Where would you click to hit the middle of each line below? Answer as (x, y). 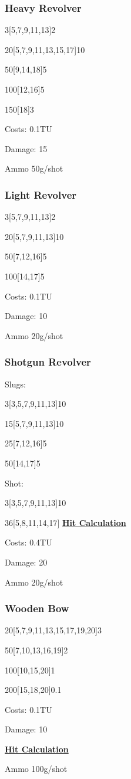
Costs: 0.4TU (28, 542)
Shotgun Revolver (48, 362)
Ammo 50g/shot (34, 168)
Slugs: (15, 384)
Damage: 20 (26, 562)
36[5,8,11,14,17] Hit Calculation (65, 522)
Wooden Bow (37, 608)
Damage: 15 (26, 148)
